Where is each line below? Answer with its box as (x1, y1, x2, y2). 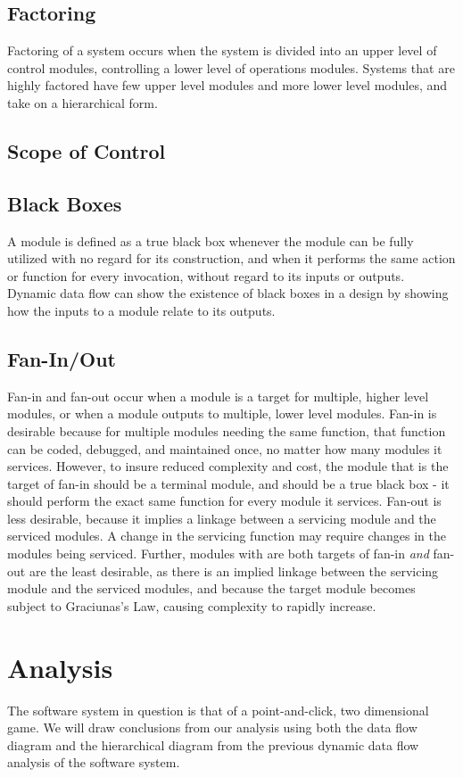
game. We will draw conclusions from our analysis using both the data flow (7, 718, 418, 737)
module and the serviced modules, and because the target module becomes (7, 579, 416, 598)
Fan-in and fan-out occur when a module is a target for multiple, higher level (7, 386, 429, 405)
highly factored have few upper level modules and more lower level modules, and (7, 76, 448, 95)
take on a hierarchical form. (7, 93, 158, 112)
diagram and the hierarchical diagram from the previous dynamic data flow (7, 735, 419, 754)
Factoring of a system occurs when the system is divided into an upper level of (7, 41, 437, 60)
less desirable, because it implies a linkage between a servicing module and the (7, 508, 436, 527)
